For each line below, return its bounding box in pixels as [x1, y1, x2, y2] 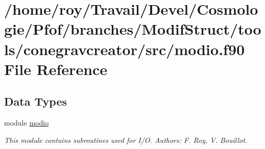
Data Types [4, 93, 67, 109]
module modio [4, 117, 49, 128]
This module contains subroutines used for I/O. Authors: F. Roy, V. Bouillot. [4, 134, 248, 145]
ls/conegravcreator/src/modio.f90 [4, 38, 245, 59]
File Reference [4, 58, 108, 79]
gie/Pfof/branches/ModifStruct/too [4, 18, 261, 39]
